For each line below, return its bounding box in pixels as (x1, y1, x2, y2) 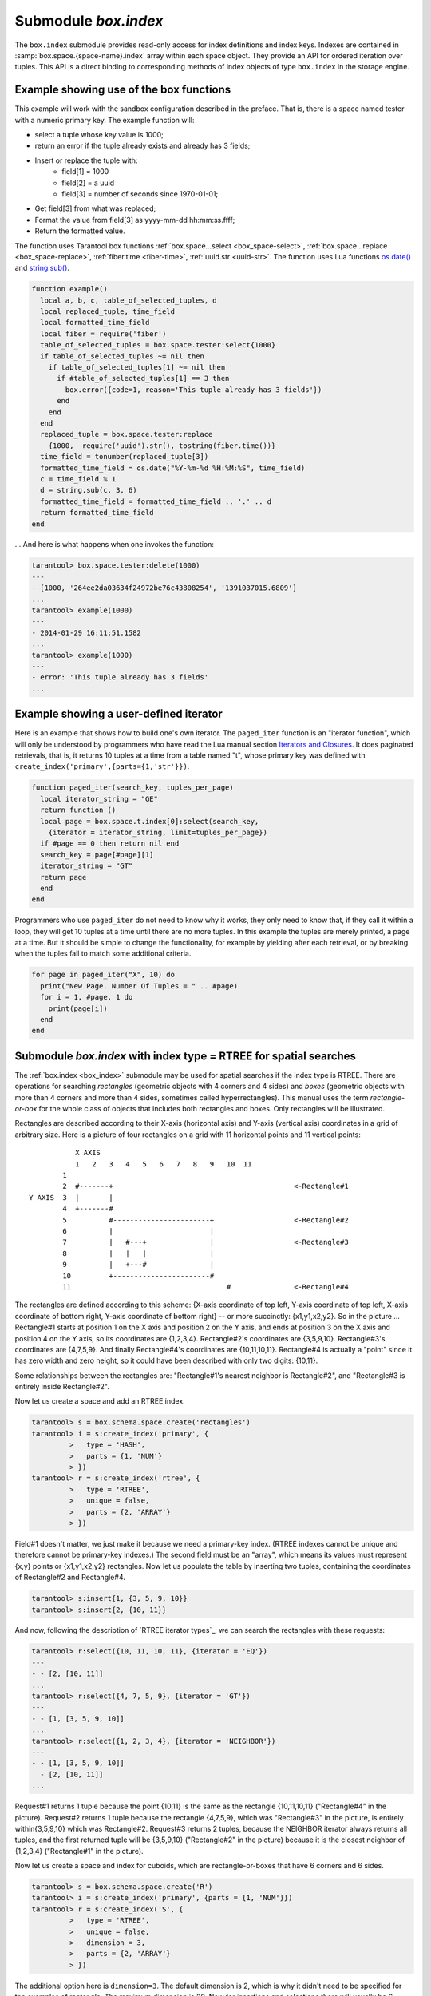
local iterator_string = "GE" (40, 794, 159, 803)
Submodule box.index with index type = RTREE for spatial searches (14, 1049, 357, 1063)
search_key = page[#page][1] (40, 850, 155, 859)
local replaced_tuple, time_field (40, 307, 176, 316)
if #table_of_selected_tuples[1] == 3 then (57, 374, 230, 383)
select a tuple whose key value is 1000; (34, 130, 164, 140)
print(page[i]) (48, 1004, 108, 1013)
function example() (31, 284, 108, 294)
